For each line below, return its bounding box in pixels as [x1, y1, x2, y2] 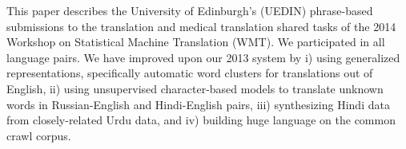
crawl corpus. [6, 127, 71, 143]
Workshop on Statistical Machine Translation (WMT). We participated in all [6, 33, 385, 50]
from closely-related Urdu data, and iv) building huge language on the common [6, 112, 396, 128]
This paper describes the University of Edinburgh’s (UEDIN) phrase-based [6, 2, 373, 18]
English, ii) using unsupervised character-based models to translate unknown [6, 80, 384, 96]
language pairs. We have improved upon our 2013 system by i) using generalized [6, 49, 400, 65]
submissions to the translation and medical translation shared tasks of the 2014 [6, 18, 396, 34]
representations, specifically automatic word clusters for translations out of [6, 65, 373, 81]
